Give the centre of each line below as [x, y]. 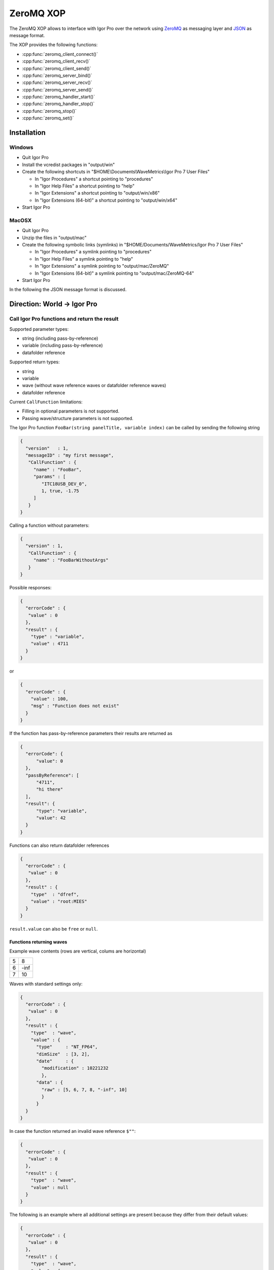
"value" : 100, [49, 699]
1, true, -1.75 [60, 491]
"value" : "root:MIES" [59, 901]
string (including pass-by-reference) [60, 338]
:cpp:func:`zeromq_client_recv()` [56, 61]
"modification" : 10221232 [75, 1068]
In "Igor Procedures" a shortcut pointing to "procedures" [94, 179]
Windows [21, 147]
